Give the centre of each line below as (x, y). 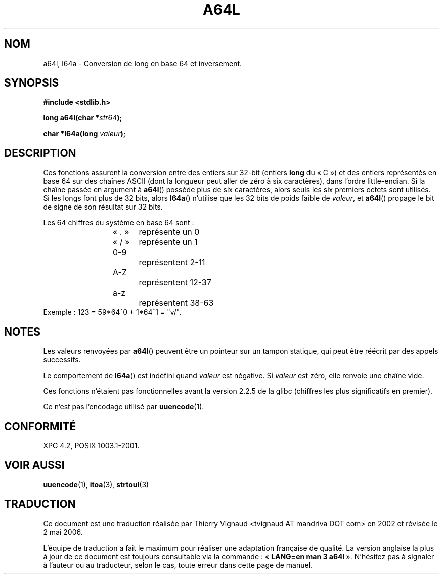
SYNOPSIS (32, 83)
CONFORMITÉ (40, 426)
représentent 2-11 (172, 262)
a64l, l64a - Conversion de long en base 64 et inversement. (143, 63)
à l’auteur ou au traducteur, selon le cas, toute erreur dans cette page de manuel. (178, 565)
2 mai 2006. (63, 532)
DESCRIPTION (40, 153)
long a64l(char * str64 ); (83, 118)
